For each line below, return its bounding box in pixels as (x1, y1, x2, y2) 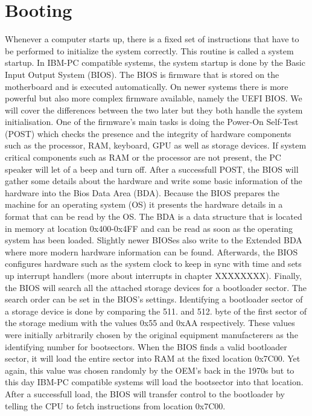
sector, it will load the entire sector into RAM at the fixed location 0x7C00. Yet (5, 352, 301, 365)
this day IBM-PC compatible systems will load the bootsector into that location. (5, 376, 304, 388)
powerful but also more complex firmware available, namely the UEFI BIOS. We (5, 92, 302, 104)
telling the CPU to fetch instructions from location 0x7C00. (5, 399, 226, 412)
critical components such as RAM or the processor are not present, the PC (5, 151, 281, 164)
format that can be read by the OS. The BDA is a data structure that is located (5, 210, 302, 223)
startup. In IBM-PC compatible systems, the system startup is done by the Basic (5, 56, 305, 69)
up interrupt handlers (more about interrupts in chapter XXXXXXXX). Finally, (5, 269, 302, 281)
